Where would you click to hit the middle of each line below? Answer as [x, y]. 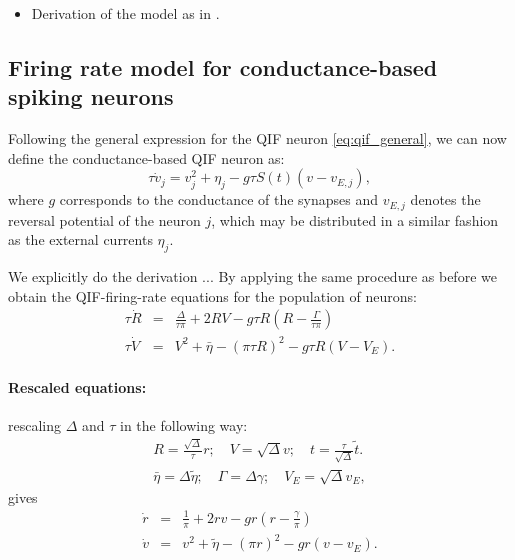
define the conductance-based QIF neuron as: [146, 157]
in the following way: [184, 424]
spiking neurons [91, 96]
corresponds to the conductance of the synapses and [219, 199]
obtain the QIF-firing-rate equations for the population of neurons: [212, 295]
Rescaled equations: [77, 386]
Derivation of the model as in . [125, 13]
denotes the [445, 199]
